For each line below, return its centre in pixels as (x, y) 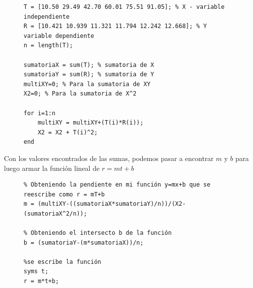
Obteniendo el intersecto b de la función (101, 233)
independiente (47, 16)
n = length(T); (48, 46)
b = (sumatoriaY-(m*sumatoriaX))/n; (84, 242)
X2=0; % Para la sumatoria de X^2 (80, 94)
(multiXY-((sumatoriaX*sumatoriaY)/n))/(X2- (112, 204)
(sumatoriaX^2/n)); (55, 213)
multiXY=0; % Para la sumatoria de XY (87, 84)
